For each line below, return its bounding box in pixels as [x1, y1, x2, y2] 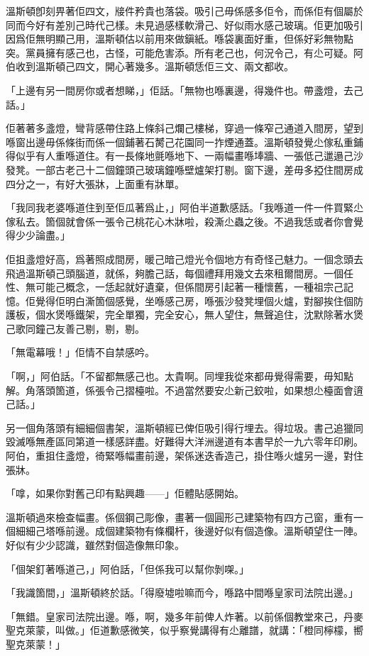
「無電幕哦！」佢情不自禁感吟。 [6, 345, 155, 360]
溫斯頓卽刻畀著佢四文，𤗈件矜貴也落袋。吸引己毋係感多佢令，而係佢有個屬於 [6, 4, 363, 18]
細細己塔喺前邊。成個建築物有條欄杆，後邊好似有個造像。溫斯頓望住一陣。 [15, 523, 363, 538]
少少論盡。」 [15, 228, 70, 243]
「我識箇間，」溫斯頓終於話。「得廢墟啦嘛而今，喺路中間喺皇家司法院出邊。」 [6, 585, 358, 600]
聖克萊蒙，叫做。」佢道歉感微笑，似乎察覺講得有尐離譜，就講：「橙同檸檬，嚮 [6, 623, 363, 638]
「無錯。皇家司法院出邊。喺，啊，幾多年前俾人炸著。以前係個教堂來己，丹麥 [6, 608, 363, 623]
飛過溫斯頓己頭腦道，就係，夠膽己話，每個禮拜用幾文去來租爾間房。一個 [6, 265, 343, 280]
